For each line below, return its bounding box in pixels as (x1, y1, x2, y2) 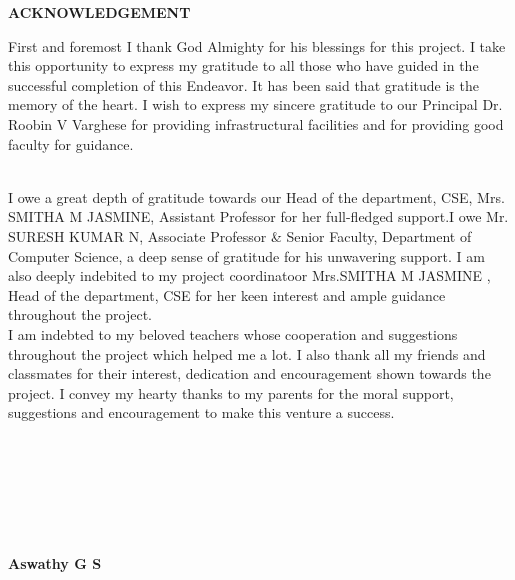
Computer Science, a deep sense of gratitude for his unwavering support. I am (8, 245, 485, 266)
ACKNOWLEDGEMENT (8, 2, 191, 22)
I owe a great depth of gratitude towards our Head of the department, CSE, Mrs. (8, 186, 505, 207)
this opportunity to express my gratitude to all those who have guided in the (8, 55, 479, 76)
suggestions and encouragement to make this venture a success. (8, 402, 395, 423)
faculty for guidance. (8, 133, 134, 154)
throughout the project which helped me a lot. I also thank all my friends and (8, 343, 486, 364)
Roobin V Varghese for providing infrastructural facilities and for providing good (8, 113, 504, 134)
